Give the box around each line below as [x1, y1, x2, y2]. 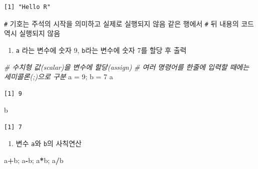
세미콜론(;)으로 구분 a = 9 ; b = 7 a [4, 71, 113, 82]
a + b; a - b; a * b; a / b [4, 155, 63, 166]
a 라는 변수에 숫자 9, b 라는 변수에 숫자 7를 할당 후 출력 [15, 44, 186, 55]
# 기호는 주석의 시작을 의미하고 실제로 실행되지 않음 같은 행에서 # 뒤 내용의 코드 [4, 18, 254, 28]
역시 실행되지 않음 [4, 28, 60, 38]
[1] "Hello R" [4, 3, 51, 10]
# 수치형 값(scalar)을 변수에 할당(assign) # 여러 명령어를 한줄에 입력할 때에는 [4, 61, 249, 72]
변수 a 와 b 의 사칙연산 [15, 138, 82, 149]
